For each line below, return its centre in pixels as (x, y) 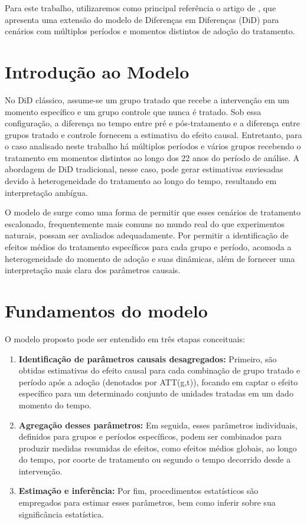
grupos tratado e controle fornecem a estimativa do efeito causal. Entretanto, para (153, 134)
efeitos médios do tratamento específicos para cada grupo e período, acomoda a (148, 247)
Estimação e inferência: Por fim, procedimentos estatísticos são (138, 491)
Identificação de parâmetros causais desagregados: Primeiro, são (148, 358)
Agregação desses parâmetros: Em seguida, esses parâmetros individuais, (158, 425)
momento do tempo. (55, 405)
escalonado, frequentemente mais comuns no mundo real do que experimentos (145, 223)
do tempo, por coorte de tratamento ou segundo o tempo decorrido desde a (155, 459)
